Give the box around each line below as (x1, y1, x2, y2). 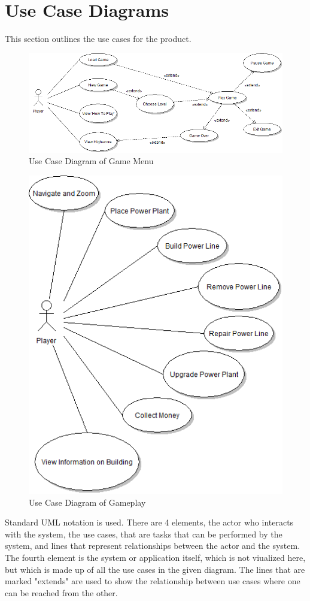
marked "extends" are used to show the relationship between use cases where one (5, 575, 300, 587)
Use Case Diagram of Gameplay (29, 496, 146, 508)
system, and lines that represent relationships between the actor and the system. (5, 539, 300, 552)
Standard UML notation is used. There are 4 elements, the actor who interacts (5, 516, 294, 528)
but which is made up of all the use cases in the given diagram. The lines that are (5, 563, 305, 575)
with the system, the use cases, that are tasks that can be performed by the (5, 527, 282, 540)
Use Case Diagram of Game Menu (29, 155, 154, 167)
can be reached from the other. (5, 586, 118, 599)
